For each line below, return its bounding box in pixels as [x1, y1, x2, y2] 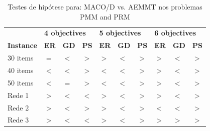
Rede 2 [8, 102, 29, 112]
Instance [8, 40, 37, 50]
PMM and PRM [80, 11, 130, 21]
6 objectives [154, 27, 196, 38]
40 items [8, 64, 34, 75]
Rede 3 [8, 114, 29, 125]
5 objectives [99, 27, 141, 38]
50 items [8, 77, 34, 87]
